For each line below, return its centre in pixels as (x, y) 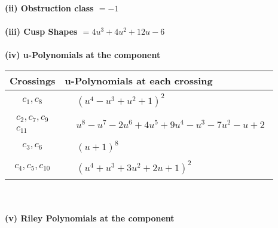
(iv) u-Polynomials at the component (83, 55)
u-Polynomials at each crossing (139, 80)
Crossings (33, 80)
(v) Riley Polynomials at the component (90, 218)
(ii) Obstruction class (49, 8)
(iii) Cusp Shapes (41, 31)
